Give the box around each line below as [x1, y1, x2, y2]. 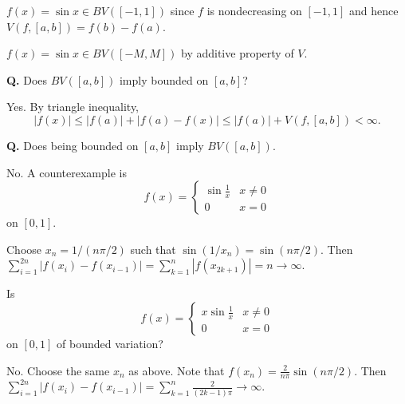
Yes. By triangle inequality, [6, 98, 139, 115]
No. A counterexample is [6, 164, 127, 180]
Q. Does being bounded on [6, 137, 139, 153]
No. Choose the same [6, 362, 110, 378]
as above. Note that [128, 362, 225, 378]
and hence [348, 2, 399, 18]
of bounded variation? [57, 335, 163, 351]
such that [130, 240, 176, 257]
